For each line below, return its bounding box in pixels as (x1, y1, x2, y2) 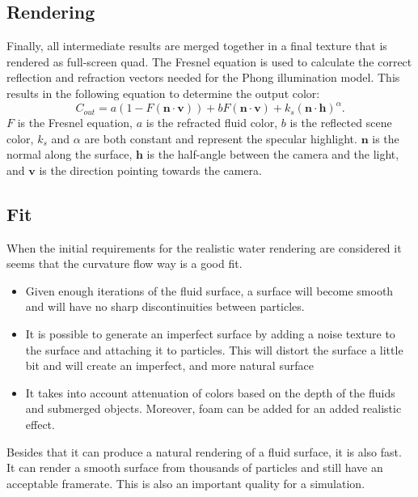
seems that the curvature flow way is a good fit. (6, 255, 243, 272)
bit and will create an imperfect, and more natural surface (25, 357, 314, 374)
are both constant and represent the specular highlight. (84, 130, 357, 147)
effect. (25, 416, 55, 432)
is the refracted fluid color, (146, 114, 278, 131)
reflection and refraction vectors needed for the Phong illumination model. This (6, 69, 400, 86)
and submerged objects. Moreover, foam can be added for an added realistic (25, 400, 402, 417)
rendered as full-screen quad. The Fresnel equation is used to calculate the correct (6, 53, 412, 70)
